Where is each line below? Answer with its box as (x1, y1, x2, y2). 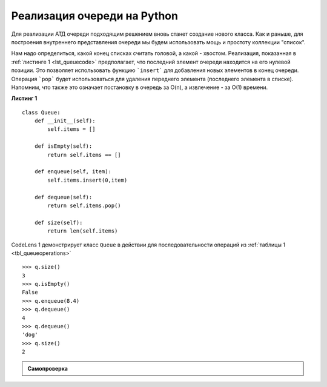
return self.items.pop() (47, 202, 121, 209)
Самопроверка (27, 365, 68, 372)
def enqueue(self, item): (34, 168, 112, 175)
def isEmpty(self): (34, 143, 93, 150)
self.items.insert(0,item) (47, 176, 128, 184)
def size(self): (34, 219, 83, 226)
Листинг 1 (11, 94, 38, 102)
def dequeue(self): (34, 194, 93, 200)
